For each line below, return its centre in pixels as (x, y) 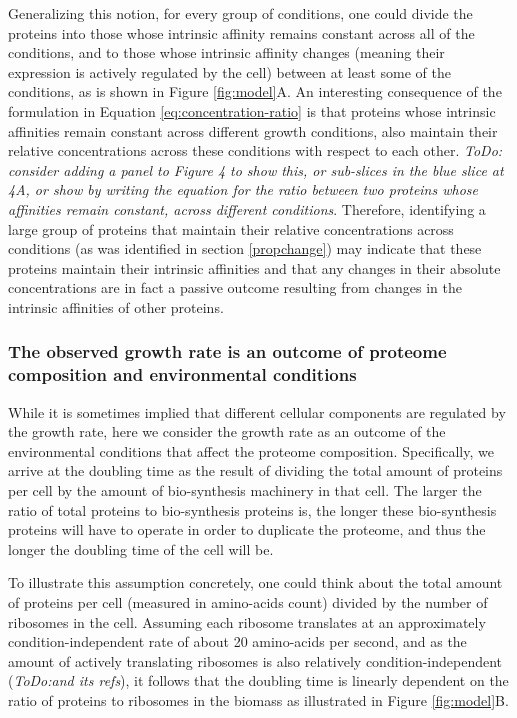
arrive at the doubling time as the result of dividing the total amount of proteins (255, 470)
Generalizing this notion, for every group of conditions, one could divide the (240, 13)
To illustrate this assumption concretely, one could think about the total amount (255, 582)
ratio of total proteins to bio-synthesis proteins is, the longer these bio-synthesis (252, 509)
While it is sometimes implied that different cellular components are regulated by (257, 411)
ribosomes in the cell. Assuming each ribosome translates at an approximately (247, 621)
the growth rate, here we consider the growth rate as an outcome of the (227, 431)
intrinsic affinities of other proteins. (116, 306)
